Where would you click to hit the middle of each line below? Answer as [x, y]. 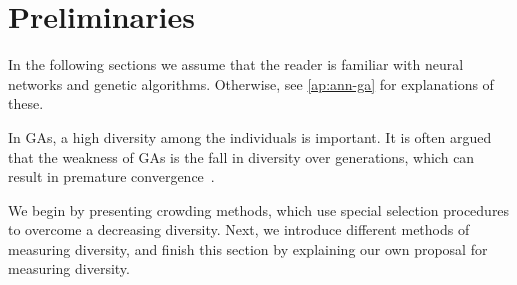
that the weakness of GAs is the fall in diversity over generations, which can [241, 156]
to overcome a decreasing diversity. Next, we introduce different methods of [239, 229]
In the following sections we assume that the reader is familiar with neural [236, 64]
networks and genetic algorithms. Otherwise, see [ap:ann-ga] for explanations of [251, 83]
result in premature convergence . [111, 176]
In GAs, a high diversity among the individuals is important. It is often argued [250, 136]
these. [26, 103]
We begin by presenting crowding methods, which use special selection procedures [259, 209]
